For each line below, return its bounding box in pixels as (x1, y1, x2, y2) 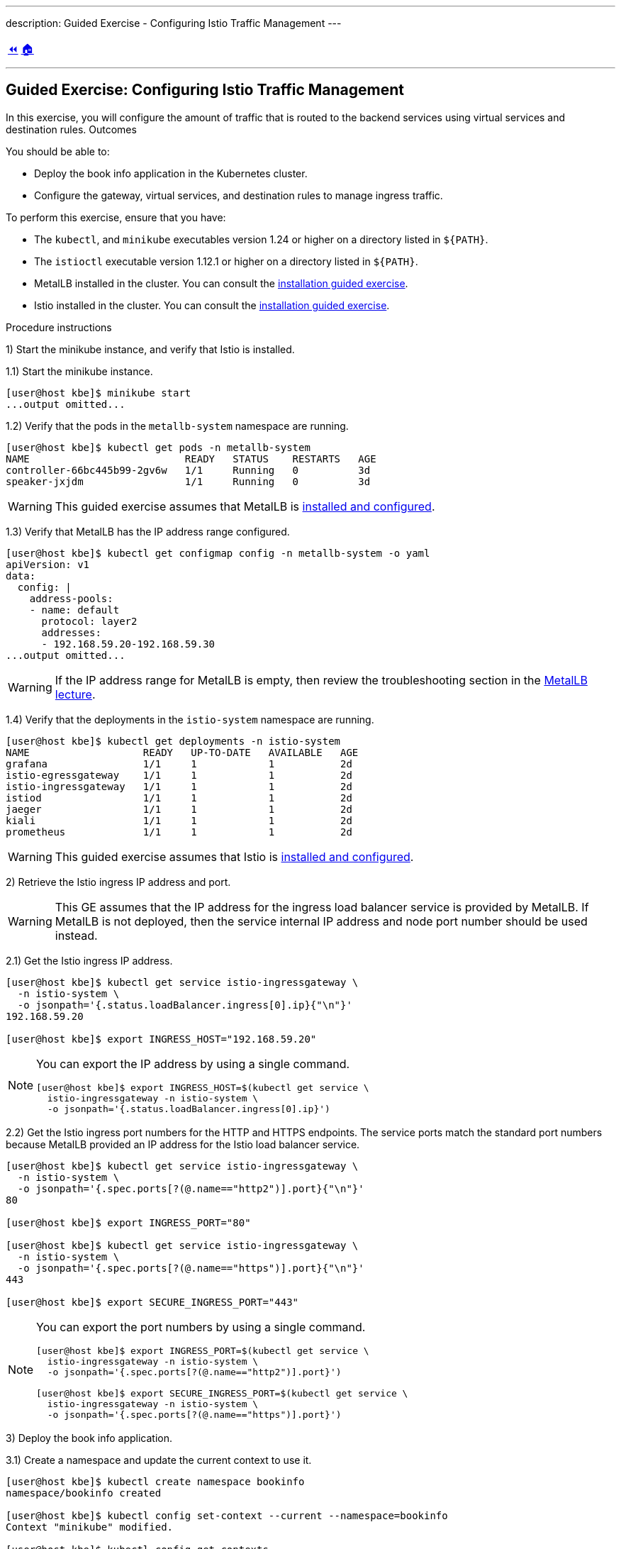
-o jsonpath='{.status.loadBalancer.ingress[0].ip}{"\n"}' (17, 999, 352, 1011)
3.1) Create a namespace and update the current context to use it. (6, 1453, 312, 1466)
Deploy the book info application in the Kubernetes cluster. (34, 167, 308, 179)
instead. (55, 928, 98, 943)
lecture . (55, 687, 96, 701)
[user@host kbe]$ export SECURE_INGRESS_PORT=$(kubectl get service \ (36, 1387, 408, 1399)
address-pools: (29, 592, 113, 604)
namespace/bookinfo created (6, 1487, 162, 1499)
